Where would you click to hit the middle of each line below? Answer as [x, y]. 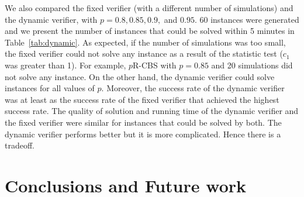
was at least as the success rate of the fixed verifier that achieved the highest [142, 99]
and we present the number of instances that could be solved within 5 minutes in [150, 31]
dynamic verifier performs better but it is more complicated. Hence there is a [143, 134]
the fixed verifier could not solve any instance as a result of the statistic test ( [144, 53]
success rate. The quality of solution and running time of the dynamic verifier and [152, 111]
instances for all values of [50, 88]
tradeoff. [20, 145]
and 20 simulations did [252, 65]
